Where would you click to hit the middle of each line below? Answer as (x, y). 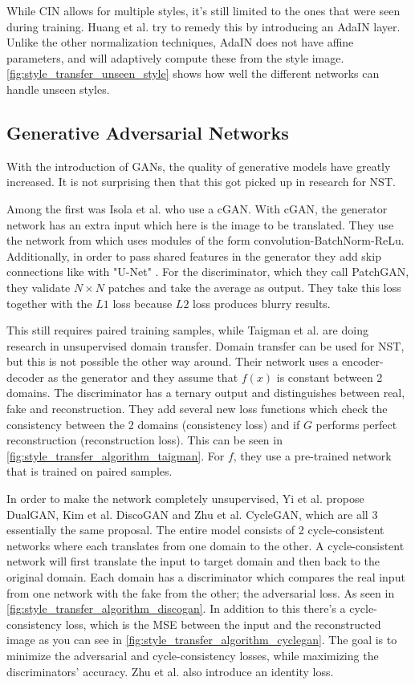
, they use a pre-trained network (312, 455)
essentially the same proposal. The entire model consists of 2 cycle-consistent (195, 530)
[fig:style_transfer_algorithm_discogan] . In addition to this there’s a (176, 608)
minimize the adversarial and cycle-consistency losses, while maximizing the (193, 655)
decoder (26, 377)
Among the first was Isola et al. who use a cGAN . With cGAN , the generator (197, 208)
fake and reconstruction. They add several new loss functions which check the (197, 409)
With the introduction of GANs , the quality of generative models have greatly (199, 166)
